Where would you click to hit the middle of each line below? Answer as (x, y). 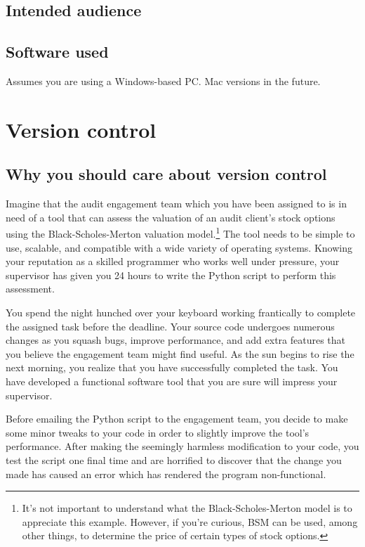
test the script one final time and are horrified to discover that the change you (174, 459)
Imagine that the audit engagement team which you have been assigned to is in (176, 204)
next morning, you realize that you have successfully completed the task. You (172, 367)
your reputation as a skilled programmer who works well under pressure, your (173, 261)
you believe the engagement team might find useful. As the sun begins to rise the (180, 353)
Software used (57, 52)
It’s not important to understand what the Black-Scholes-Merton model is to (187, 508)
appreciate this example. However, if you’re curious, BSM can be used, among (190, 521)
